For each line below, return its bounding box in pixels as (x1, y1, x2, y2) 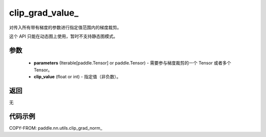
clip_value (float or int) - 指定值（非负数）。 (33, 74, 121, 80)
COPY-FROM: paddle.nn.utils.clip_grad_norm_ (9, 125, 102, 131)
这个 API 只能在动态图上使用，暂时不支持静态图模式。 (9, 33, 118, 39)
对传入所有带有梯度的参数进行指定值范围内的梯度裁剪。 (9, 24, 122, 30)
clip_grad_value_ (9, 7, 79, 18)
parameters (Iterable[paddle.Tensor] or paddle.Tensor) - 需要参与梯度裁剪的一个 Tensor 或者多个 (33, 60, 232, 66)
